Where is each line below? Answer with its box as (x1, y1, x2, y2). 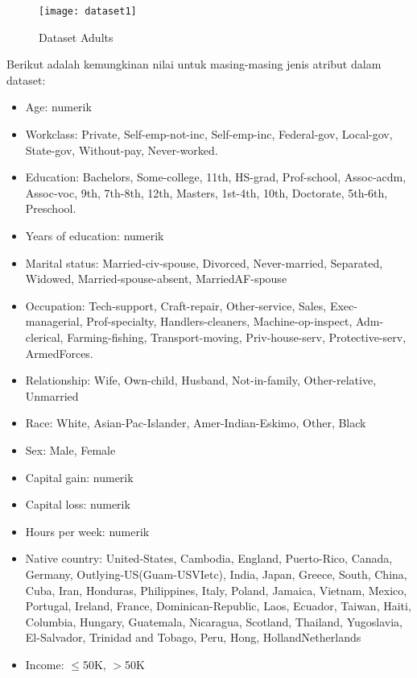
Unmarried (25, 387, 79, 404)
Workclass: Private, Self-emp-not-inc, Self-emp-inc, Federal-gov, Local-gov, (25, 126, 393, 143)
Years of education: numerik (25, 227, 164, 243)
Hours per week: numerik (25, 522, 150, 539)
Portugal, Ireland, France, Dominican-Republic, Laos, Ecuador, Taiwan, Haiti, (25, 597, 411, 614)
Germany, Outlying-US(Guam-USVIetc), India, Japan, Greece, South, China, (25, 565, 407, 582)
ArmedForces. (25, 344, 93, 361)
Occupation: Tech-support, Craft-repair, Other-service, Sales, (25, 297, 327, 314)
